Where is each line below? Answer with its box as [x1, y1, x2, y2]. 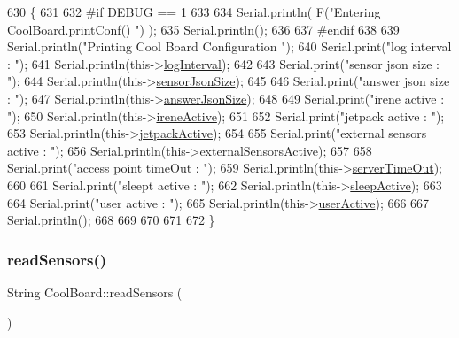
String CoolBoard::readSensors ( [7, 282, 183, 301]
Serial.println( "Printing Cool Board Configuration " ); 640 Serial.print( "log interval [7, 37, 452, 56]
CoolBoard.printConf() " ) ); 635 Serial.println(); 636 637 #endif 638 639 [7, 19, 400, 38]
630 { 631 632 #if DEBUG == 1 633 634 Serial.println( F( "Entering [7, 3, 381, 20]
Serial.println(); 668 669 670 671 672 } [7, 211, 215, 229]
